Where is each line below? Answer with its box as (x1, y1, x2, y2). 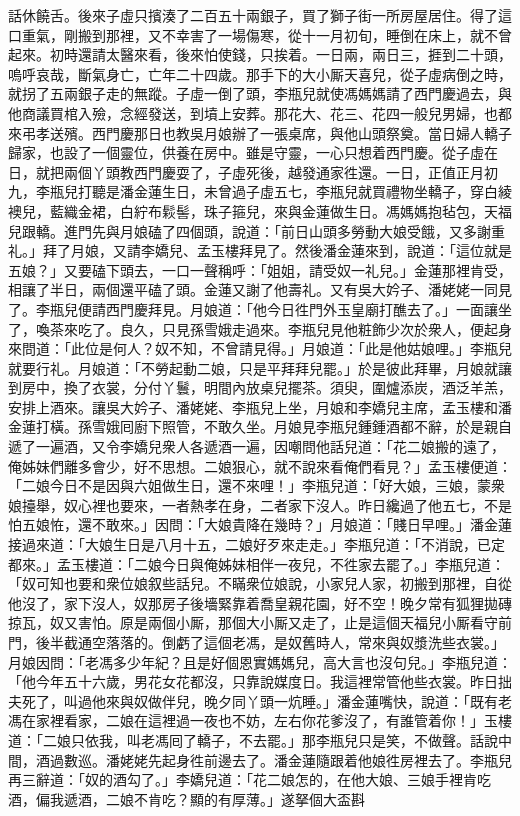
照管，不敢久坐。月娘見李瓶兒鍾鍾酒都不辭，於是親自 (161, 416, 512, 437)
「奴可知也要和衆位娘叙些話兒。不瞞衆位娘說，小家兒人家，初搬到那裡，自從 (8, 573, 512, 594)
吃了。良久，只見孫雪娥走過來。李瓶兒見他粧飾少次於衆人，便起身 (77, 318, 512, 339)
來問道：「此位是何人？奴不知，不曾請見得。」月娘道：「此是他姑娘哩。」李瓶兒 (8, 338, 512, 359)
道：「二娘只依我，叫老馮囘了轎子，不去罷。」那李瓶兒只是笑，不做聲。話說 (8, 729, 498, 750)
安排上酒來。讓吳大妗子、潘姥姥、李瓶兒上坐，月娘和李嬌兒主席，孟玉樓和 (8, 396, 498, 417)
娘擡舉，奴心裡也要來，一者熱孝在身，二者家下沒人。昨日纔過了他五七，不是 (8, 494, 512, 515)
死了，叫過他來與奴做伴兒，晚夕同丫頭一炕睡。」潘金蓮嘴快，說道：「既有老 (21, 690, 512, 711)
